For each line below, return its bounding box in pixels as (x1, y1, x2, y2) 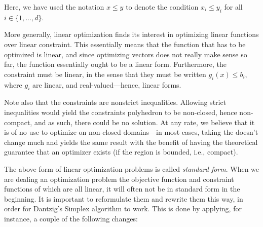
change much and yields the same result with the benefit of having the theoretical (4, 136, 258, 147)
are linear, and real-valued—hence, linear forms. (32, 79, 181, 90)
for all (224, 2, 243, 12)
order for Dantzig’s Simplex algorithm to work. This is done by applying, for (4, 203, 242, 214)
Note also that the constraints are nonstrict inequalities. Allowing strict (4, 97, 227, 107)
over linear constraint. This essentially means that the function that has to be (4, 39, 246, 49)
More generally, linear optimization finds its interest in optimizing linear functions (4, 29, 259, 40)
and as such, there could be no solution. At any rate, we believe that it (34, 117, 255, 127)
